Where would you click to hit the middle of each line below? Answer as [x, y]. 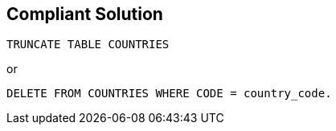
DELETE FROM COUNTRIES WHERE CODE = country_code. [169, 94]
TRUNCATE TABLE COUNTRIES [88, 45]
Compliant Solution [85, 14]
